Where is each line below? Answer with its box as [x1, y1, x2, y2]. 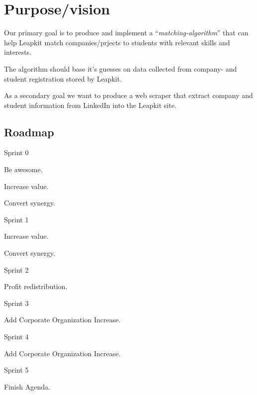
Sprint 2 [4, 264, 29, 275]
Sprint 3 [4, 297, 29, 308]
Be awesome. [4, 164, 43, 175]
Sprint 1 [4, 214, 29, 224]
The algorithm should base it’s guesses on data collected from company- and [4, 63, 237, 74]
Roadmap [4, 124, 54, 139]
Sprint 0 [4, 147, 29, 158]
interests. [4, 47, 32, 57]
